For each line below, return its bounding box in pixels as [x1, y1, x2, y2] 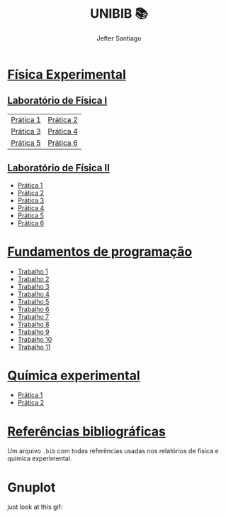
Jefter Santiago [96, 33, 142, 43]
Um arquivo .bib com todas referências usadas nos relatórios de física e [7, 447, 219, 455]
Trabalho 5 [17, 297, 50, 306]
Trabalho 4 [17, 289, 50, 298]
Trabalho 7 [17, 312, 50, 320]
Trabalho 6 [17, 305, 50, 313]
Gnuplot [7, 479, 56, 495]
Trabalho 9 [17, 328, 50, 336]
